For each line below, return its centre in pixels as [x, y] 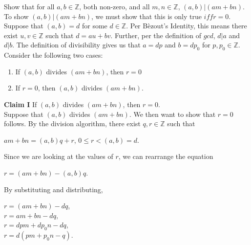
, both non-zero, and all [115, 6]
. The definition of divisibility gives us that [76, 45]
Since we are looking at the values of [59, 156]
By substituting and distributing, [53, 189]
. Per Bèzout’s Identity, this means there [187, 26]
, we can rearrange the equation [166, 156]
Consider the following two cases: [53, 55]
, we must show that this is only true [146, 16]
